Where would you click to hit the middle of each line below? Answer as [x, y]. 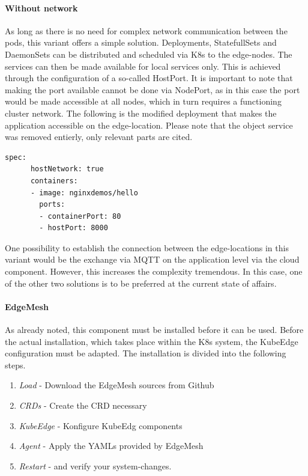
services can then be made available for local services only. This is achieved [143, 66]
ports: [52, 205]
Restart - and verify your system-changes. [95, 465]
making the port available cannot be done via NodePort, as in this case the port [152, 89]
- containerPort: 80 [80, 216]
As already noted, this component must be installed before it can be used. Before [154, 330]
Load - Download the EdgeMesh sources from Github [116, 385]
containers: [54, 181]
